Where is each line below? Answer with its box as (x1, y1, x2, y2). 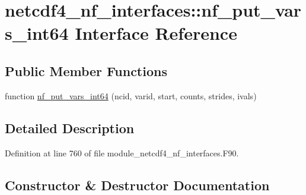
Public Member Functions (5, 61, 167, 80)
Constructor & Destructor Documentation (5, 175, 270, 194)
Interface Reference (75, 21, 237, 45)
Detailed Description (5, 118, 135, 137)
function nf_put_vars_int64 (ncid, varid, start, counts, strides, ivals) (5, 89, 257, 102)
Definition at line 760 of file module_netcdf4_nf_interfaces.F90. (5, 146, 239, 159)
